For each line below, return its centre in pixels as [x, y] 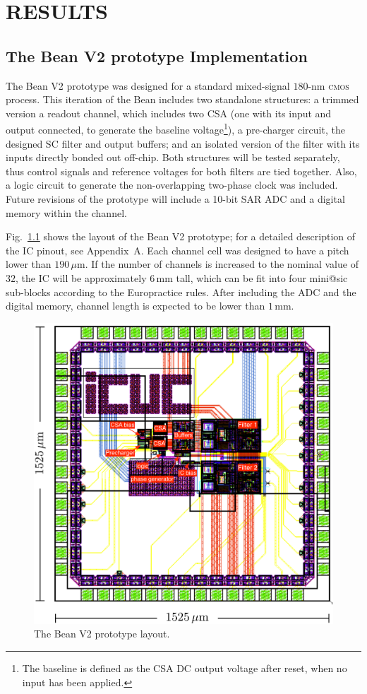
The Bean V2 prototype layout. [102, 634]
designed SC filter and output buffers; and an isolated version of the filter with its [183, 143]
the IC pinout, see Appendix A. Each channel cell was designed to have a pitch [178, 250]
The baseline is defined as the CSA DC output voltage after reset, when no [185, 668]
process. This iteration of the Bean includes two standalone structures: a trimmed [182, 99]
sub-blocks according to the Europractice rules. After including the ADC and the [181, 292]
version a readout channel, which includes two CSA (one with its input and [169, 113]
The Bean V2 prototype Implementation [157, 55]
